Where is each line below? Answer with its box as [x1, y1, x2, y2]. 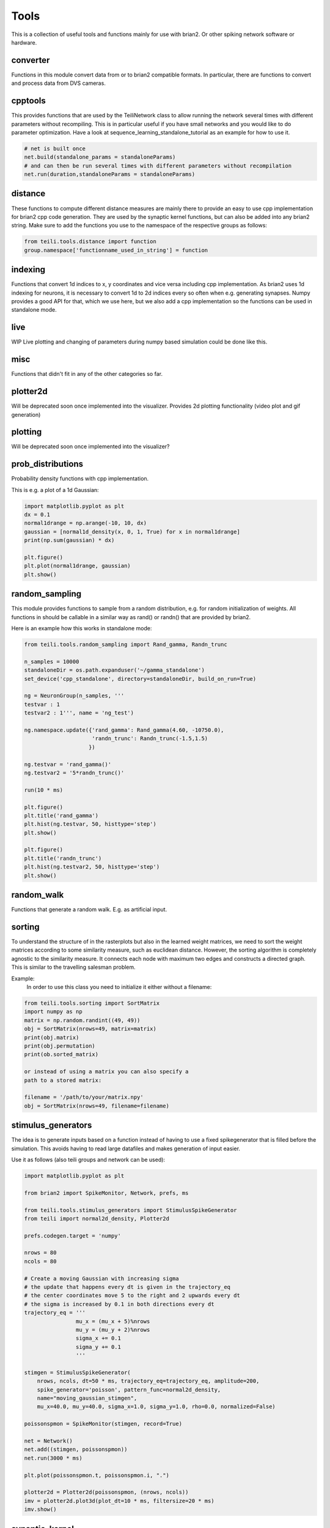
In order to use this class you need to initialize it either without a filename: [26, 983, 212, 990]
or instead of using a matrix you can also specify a [24, 1068, 189, 1075]
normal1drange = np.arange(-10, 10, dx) [24, 520, 147, 527]
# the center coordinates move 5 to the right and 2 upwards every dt [24, 1292, 241, 1299]
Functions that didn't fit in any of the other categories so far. [11, 370, 163, 378]
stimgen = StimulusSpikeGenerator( [24, 1369, 131, 1376]
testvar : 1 [24, 700, 61, 708]
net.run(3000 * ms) [24, 1455, 82, 1461]
